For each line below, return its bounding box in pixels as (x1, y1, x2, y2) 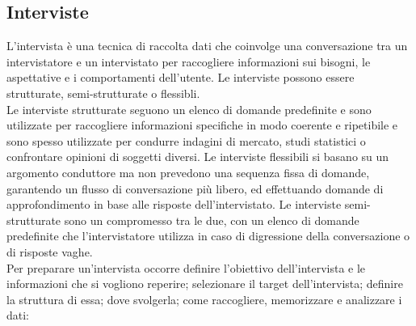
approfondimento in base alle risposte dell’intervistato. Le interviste (6, 196, 342, 213)
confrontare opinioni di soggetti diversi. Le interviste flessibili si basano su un (6, 148, 389, 165)
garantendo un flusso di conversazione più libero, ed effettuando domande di (6, 180, 384, 197)
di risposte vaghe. (6, 243, 93, 260)
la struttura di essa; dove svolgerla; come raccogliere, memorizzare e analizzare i (6, 290, 402, 307)
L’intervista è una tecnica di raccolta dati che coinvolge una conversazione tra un (6, 37, 408, 54)
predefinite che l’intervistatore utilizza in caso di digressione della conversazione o (6, 227, 410, 244)
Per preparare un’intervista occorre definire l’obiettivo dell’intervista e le (6, 259, 366, 276)
